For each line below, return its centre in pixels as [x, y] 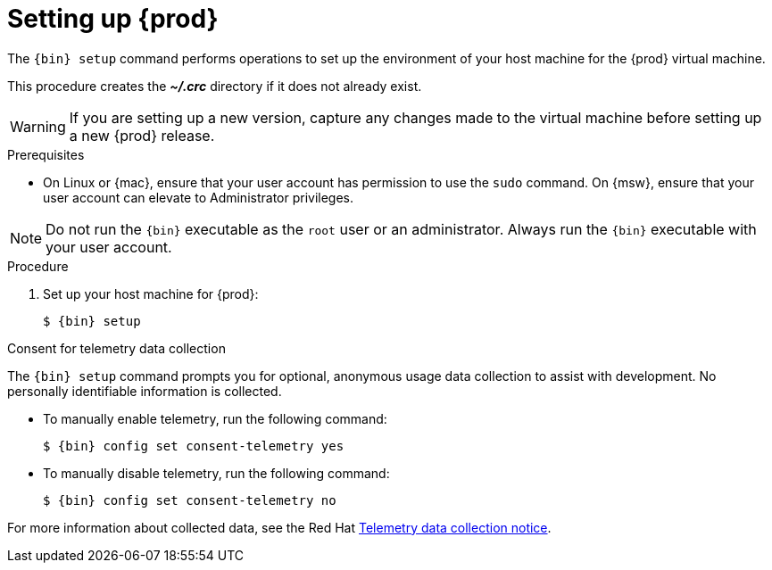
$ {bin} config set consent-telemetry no [190, 500]
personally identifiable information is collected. [145, 391]
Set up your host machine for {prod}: [151, 293]
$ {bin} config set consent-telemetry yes [194, 446]
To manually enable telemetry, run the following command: [215, 418]
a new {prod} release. [142, 135]
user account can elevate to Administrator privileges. [199, 197]
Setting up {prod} [113, 19]
